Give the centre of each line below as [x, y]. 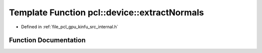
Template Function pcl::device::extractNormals [106, 12]
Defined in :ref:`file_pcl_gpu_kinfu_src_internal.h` [70, 27]
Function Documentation [47, 40]
